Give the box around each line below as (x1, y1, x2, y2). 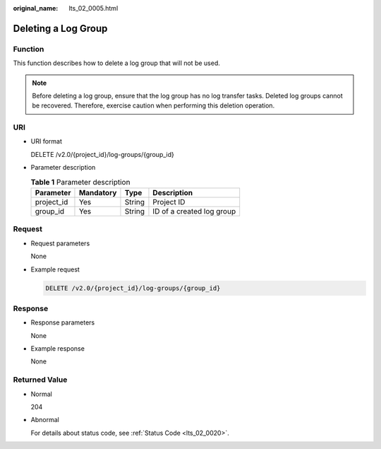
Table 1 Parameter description (30, 177, 131, 187)
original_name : (13, 4, 59, 12)
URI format (30, 137, 63, 146)
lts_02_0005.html (68, 4, 119, 12)
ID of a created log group (152, 206, 236, 216)
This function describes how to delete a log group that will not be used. (13, 59, 220, 67)
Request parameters (30, 239, 90, 247)
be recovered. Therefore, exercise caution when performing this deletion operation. (32, 101, 275, 110)
